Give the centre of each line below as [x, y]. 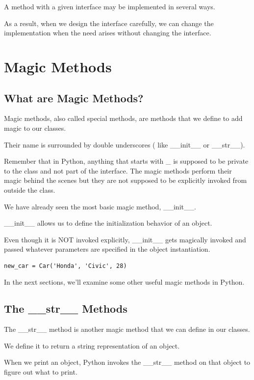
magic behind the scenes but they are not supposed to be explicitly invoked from [126, 180]
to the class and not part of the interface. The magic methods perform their [118, 170]
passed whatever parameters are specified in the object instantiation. [107, 249]
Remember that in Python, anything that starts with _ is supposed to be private [126, 161]
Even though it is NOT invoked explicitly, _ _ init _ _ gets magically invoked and [125, 239]
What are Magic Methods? [74, 98]
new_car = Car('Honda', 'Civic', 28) [65, 266]
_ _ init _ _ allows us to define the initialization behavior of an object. [108, 223]
